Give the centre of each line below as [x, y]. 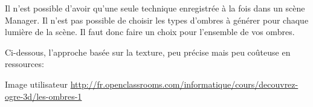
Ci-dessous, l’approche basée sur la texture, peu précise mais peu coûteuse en [148, 52]
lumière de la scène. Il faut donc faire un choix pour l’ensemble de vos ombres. [150, 32]
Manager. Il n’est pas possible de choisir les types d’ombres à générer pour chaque [157, 20]
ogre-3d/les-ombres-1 [44, 96]
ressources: [24, 64]
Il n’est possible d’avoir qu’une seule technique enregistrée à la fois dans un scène [155, 8]
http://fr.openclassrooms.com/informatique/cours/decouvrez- [184, 84]
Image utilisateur [36, 84]
